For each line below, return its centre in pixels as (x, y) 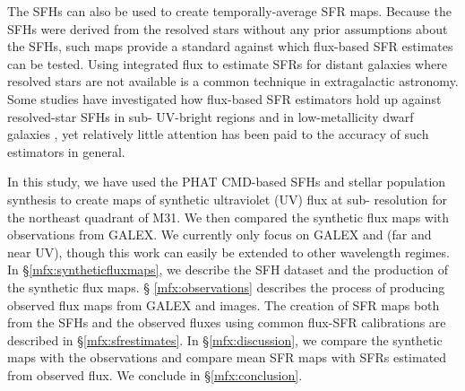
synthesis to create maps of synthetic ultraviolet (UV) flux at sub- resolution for (228, 199)
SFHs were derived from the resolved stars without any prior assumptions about (228, 28)
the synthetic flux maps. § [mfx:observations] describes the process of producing (226, 287)
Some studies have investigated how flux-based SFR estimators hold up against (224, 98)
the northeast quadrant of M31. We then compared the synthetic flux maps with (228, 217)
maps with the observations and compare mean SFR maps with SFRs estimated (227, 357)
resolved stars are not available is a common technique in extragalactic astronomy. (233, 81)
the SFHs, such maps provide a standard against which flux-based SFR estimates (230, 46)
